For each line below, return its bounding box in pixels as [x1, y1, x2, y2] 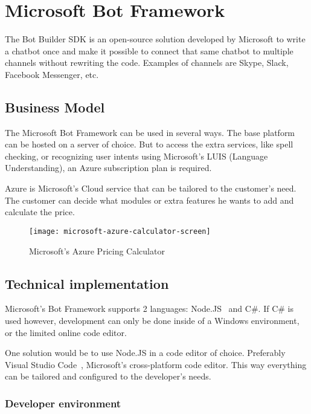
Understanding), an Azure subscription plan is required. [5, 161, 212, 174]
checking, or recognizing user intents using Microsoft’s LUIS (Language [5, 149, 268, 162]
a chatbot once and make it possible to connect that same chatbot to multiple [5, 44, 293, 57]
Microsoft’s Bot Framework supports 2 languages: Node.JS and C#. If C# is [5, 302, 293, 315]
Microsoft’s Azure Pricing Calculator [29, 244, 165, 257]
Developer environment [5, 395, 121, 410]
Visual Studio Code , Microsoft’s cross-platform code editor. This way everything [5, 358, 307, 370]
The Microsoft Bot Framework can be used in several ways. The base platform [5, 126, 295, 138]
